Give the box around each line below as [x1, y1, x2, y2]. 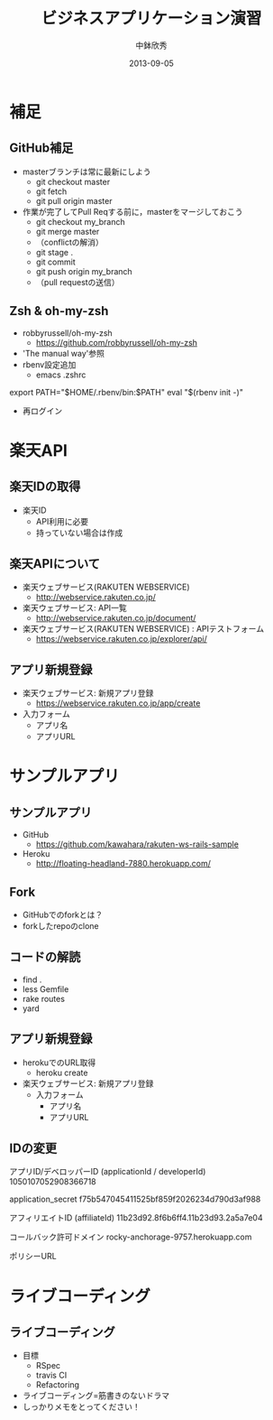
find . [22, 974, 42, 985]
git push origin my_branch [35, 265, 132, 276]
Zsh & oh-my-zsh [9, 303, 109, 319]
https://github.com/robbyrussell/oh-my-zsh [35, 337, 198, 348]
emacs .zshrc [35, 369, 86, 380]
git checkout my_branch [35, 216, 126, 227]
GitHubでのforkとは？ [22, 909, 104, 920]
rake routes [22, 993, 66, 1004]
